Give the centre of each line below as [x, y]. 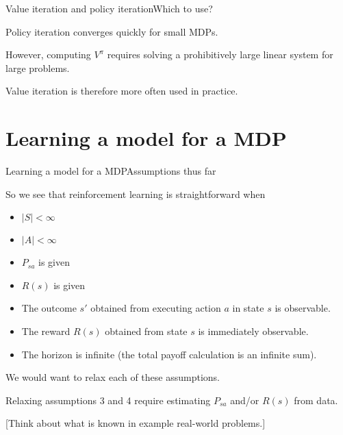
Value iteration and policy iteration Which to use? [109, 8]
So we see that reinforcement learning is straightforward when [136, 194]
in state [248, 308]
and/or [245, 400]
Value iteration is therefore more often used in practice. [122, 91]
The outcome [49, 308]
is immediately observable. [253, 331]
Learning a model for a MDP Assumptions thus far [111, 171]
